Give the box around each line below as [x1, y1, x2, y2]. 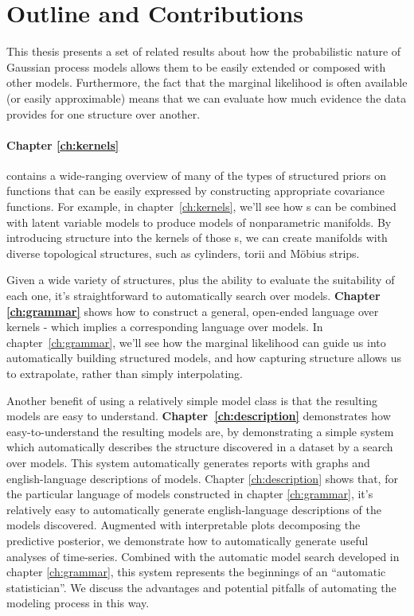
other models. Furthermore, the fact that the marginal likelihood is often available [6, 74, 408, 91]
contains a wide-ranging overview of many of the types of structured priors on [6, 166, 386, 183]
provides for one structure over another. [6, 105, 201, 122]
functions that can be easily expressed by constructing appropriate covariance [6, 182, 385, 199]
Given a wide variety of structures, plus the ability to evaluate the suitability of [6, 271, 395, 288]
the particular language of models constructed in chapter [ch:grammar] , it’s [6, 485, 373, 502]
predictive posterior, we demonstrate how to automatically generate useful [6, 532, 369, 548]
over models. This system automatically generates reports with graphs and [6, 454, 370, 470]
